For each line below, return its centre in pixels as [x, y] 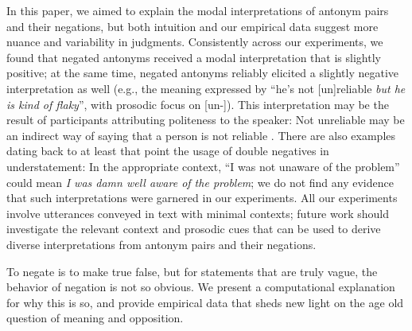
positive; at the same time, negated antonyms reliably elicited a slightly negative [203, 73]
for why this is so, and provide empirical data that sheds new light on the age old [205, 302]
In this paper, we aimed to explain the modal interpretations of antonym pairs [198, 10]
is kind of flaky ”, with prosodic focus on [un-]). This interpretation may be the [198, 104]
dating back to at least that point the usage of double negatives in [168, 151]
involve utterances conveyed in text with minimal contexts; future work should [198, 213]
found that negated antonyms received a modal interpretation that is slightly [194, 57]
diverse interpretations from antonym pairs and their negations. [161, 244]
